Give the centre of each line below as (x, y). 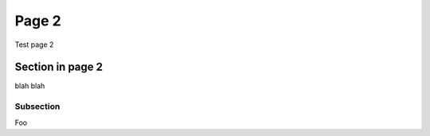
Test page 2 (34, 45)
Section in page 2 (59, 67)
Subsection (37, 107)
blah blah (30, 86)
